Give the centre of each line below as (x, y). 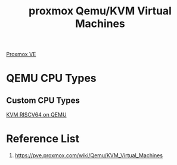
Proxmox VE (21, 54)
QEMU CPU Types (51, 78)
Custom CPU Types (43, 100)
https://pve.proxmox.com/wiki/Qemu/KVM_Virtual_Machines (88, 155)
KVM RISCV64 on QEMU (36, 115)
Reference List (43, 139)
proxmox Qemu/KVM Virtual (100, 11)
